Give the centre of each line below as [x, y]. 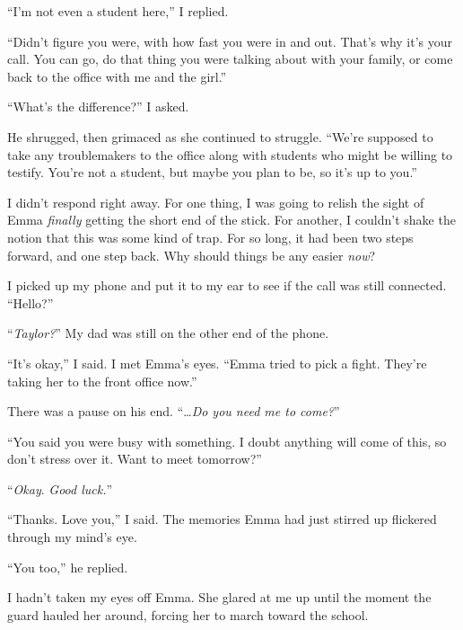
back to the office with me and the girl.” [117, 76]
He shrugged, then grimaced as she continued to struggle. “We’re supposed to [220, 136]
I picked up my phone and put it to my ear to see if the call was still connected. [227, 285]
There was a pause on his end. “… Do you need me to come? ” [174, 411]
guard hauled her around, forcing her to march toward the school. [188, 614]
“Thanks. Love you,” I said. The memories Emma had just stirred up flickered [222, 519]
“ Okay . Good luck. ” [60, 488]
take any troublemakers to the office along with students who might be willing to [230, 154]
